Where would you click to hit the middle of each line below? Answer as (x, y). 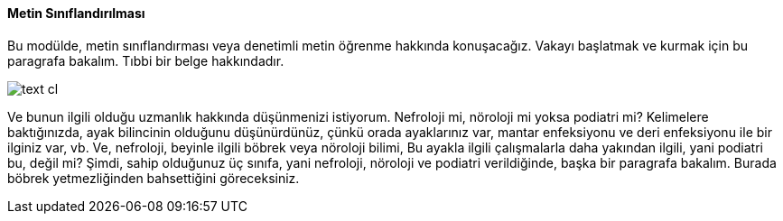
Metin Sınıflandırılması (76, 13)
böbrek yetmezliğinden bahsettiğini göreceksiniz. (154, 178)
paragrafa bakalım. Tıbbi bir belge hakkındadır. (146, 60)
